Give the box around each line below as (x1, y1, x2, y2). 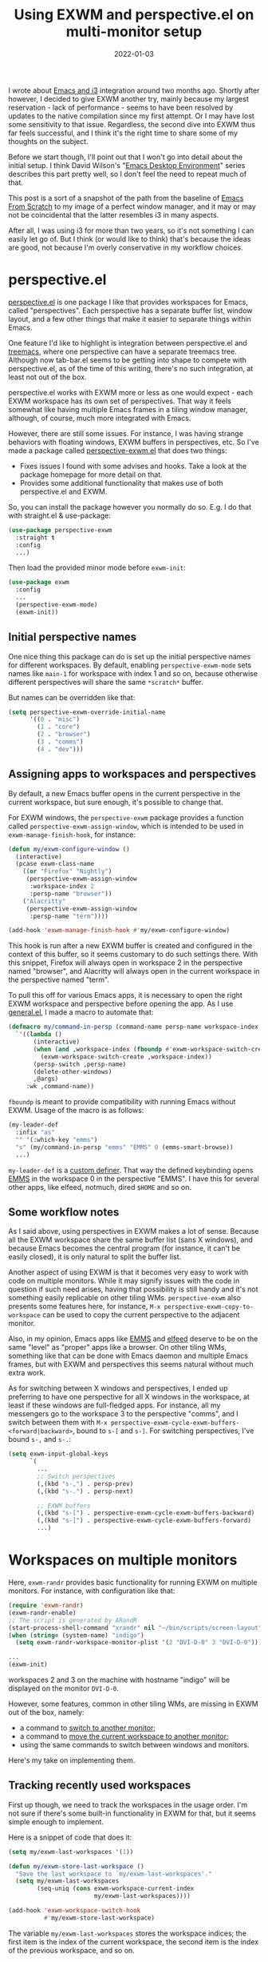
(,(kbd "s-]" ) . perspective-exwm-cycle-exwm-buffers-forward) (37, 1516, 251, 1525)
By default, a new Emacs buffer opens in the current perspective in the (8, 788, 241, 798)
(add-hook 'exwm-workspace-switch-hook (8, 1907, 141, 1915)
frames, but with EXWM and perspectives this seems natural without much (8, 1359, 254, 1369)
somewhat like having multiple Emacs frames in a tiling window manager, (8, 404, 249, 414)
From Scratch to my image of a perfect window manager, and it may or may (8, 202, 257, 211)
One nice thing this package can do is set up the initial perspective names (8, 651, 251, 661)
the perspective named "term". (8, 975, 110, 985)
